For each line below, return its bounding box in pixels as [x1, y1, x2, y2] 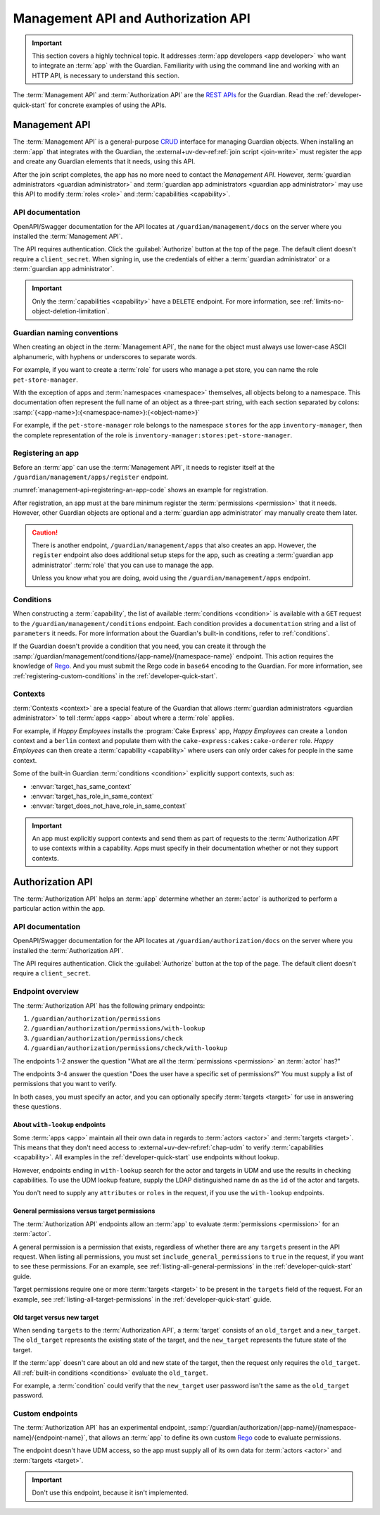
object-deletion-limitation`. [32, 307, 109, 316]
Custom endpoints [13, 1409, 78, 1419]
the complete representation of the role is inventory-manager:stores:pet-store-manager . [13, 430, 293, 439]
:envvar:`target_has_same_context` [30, 782, 132, 790]
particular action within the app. [13, 904, 106, 913]
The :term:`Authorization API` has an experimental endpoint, [13, 1423, 187, 1432]
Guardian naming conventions [13, 328, 119, 337]
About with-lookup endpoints [13, 1121, 106, 1129]
